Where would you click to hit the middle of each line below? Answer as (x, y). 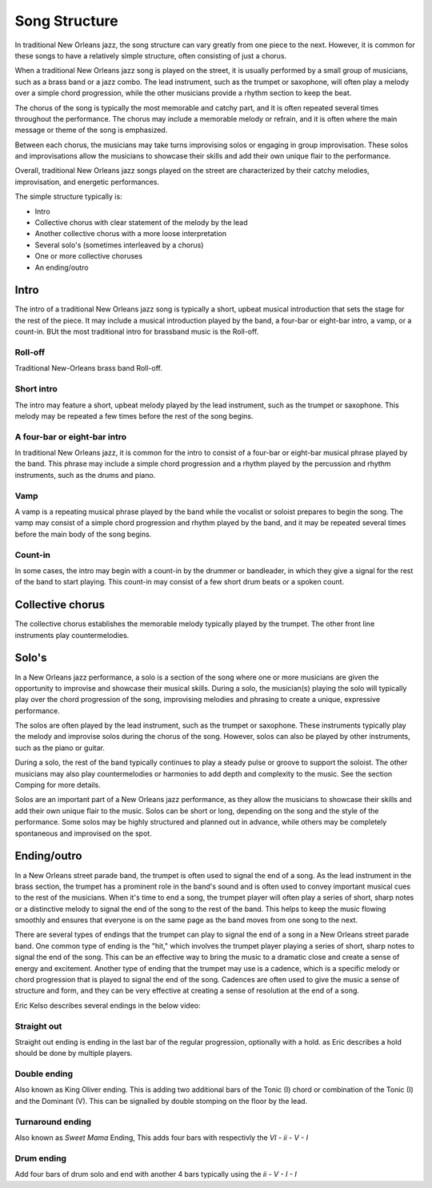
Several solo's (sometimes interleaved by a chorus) (119, 245)
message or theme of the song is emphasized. (91, 130)
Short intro (36, 389)
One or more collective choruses (89, 256)
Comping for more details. (58, 785)
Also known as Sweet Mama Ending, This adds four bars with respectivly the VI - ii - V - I (161, 1138)
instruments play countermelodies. (72, 635)
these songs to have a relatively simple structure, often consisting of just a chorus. (151, 55)
